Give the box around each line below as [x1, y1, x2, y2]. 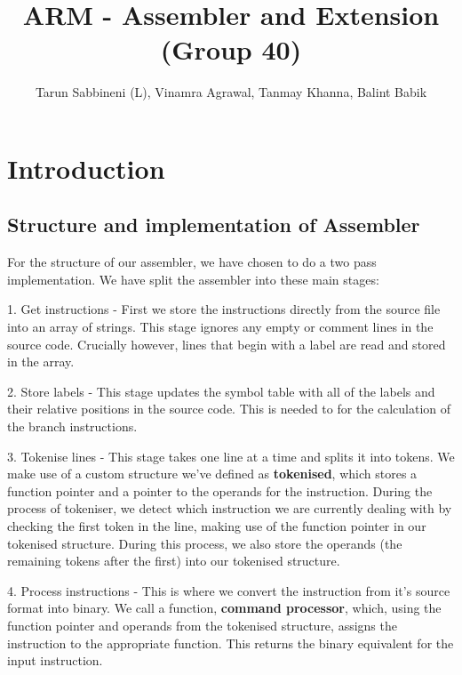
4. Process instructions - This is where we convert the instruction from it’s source [7, 581, 450, 599]
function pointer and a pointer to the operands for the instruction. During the [7, 481, 433, 500]
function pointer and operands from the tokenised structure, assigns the [7, 615, 397, 634]
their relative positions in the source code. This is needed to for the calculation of [7, 399, 451, 418]
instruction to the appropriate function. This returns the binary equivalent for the [7, 633, 454, 652]
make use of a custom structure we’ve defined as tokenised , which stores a [7, 464, 418, 483]
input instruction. [7, 651, 103, 670]
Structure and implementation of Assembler [7, 211, 420, 238]
